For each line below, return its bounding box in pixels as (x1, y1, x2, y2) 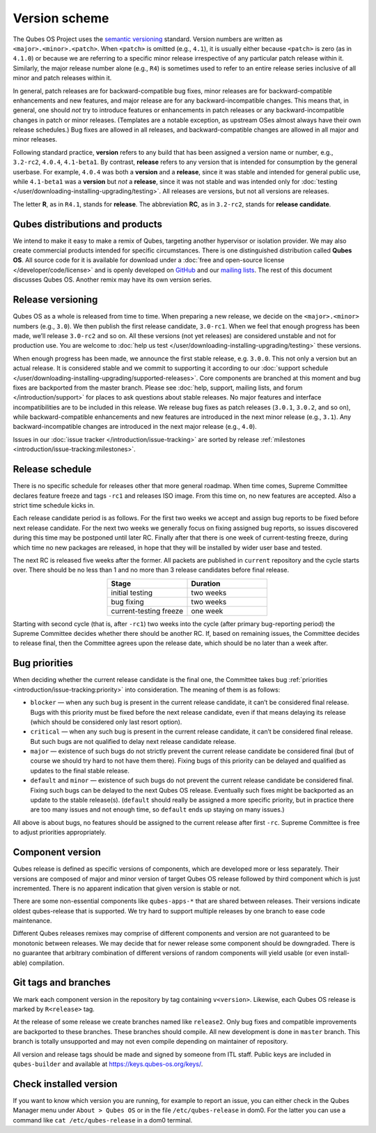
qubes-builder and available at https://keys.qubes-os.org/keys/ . (13, 1060, 203, 1068)
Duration (191, 579, 221, 588)
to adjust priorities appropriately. (13, 828, 107, 837)
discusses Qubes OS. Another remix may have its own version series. (13, 275, 212, 284)
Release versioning (13, 294, 98, 306)
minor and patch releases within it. (13, 74, 112, 82)
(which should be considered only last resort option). (30, 717, 182, 726)
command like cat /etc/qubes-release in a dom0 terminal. (13, 1116, 193, 1124)
